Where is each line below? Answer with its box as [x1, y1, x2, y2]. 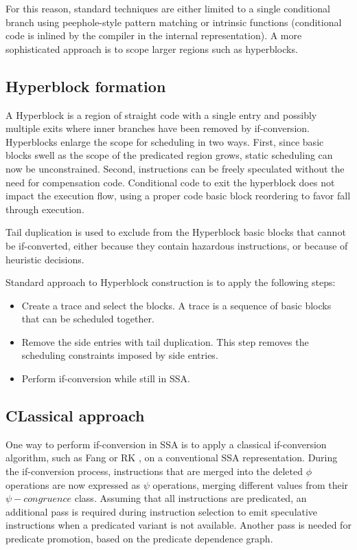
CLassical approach [5, 405, 145, 426]
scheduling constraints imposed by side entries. [21, 348, 218, 362]
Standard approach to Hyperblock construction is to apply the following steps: [5, 275, 336, 289]
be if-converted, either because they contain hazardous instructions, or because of [5, 238, 348, 252]
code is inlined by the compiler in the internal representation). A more [5, 28, 302, 43]
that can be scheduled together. [21, 311, 154, 326]
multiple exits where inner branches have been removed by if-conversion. [5, 121, 310, 135]
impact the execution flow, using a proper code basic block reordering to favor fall [5, 188, 351, 203]
